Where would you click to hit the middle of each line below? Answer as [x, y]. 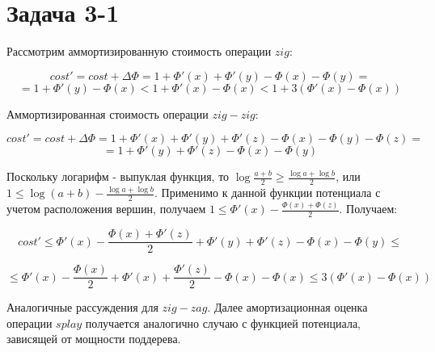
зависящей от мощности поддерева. [94, 339]
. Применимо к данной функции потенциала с [268, 193]
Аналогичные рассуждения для [82, 307]
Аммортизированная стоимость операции [108, 113]
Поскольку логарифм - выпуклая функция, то [118, 176]
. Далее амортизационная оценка [287, 307]
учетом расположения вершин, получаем [106, 209]
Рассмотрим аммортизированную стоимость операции [139, 51]
